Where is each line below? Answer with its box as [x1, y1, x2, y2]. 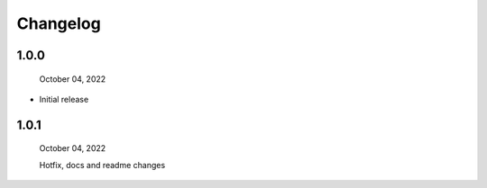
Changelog [16, 13, 101, 33]
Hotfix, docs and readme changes [39, 159, 166, 170]
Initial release [39, 94, 89, 104]
